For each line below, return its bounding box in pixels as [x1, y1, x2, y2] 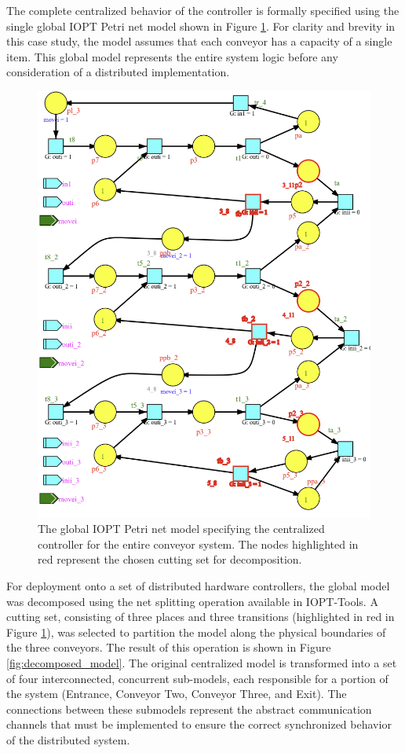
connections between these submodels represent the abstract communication [6, 700, 372, 717]
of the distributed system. [6, 732, 130, 747]
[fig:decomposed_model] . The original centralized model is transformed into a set [6, 655, 397, 671]
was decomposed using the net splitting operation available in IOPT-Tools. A [6, 593, 378, 609]
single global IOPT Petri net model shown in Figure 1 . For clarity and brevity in [6, 17, 396, 34]
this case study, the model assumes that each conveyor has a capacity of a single [6, 33, 392, 50]
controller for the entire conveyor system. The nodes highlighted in [38, 535, 359, 552]
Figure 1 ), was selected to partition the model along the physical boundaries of [6, 623, 386, 640]
